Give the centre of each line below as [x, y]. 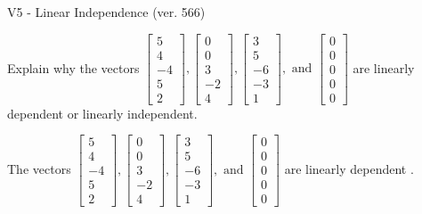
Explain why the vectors [73, 67]
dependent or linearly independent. [102, 113]
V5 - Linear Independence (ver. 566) [106, 12]
